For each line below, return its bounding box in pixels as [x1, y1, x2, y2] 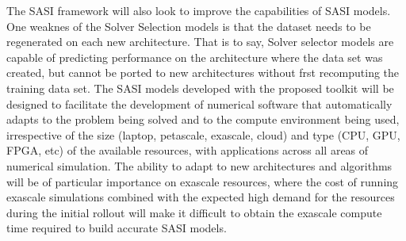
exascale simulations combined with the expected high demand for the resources [6, 189, 395, 205]
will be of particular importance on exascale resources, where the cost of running [6, 173, 399, 189]
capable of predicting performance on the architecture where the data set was [6, 48, 383, 65]
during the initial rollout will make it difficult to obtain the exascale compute [6, 204, 382, 220]
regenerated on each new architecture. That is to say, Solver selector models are [6, 33, 394, 50]
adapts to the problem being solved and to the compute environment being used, [6, 111, 400, 128]
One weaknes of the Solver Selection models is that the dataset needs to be [6, 17, 371, 34]
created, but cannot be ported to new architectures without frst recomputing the [6, 64, 400, 81]
